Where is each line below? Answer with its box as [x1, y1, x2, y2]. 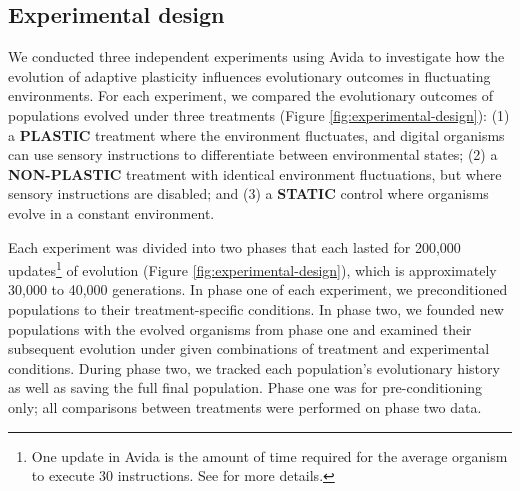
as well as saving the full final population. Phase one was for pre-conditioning [8, 377, 482, 398]
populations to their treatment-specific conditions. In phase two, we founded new [8, 298, 504, 319]
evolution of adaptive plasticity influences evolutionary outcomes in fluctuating [8, 65, 491, 86]
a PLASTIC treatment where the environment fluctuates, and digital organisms [8, 124, 505, 145]
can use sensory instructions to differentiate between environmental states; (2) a [8, 144, 498, 165]
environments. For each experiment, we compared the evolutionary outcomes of [8, 85, 494, 106]
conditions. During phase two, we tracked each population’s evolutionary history [8, 357, 500, 378]
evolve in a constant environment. [8, 202, 215, 223]
